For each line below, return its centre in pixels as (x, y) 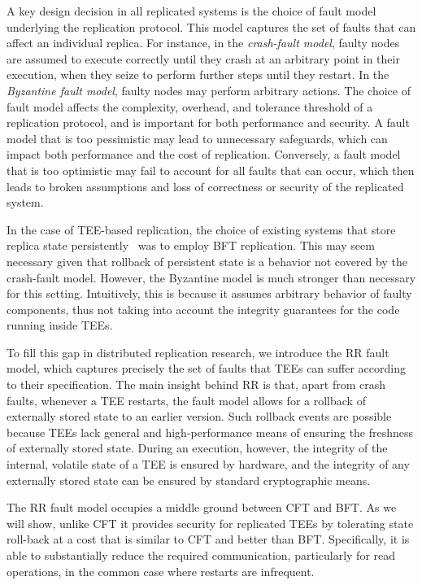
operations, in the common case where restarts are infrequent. (161, 571)
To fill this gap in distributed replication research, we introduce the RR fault (198, 352)
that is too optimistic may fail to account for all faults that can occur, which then (211, 170)
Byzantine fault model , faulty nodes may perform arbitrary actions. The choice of (209, 90)
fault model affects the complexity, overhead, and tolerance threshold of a (190, 106)
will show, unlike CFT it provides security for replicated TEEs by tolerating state (210, 523)
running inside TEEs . (60, 325)
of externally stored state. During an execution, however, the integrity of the (197, 448)
